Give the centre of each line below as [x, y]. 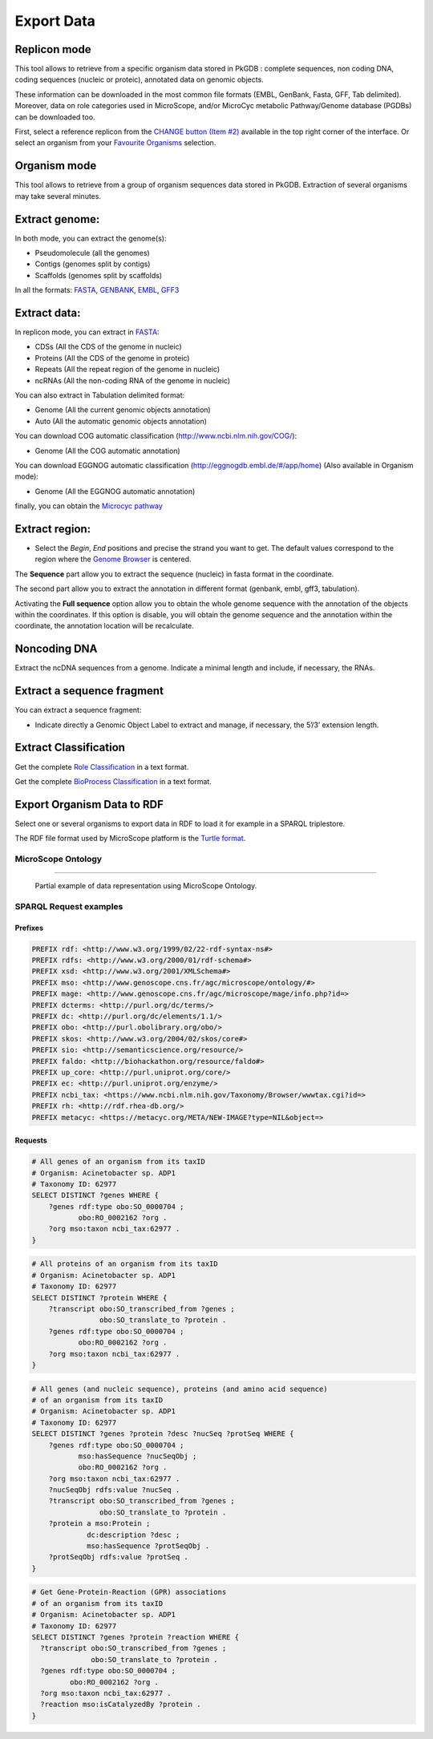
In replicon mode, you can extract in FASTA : [87, 332]
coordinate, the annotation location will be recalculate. [104, 626]
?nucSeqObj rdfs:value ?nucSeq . [114, 1490]
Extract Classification [70, 748]
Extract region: [53, 529]
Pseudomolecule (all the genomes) [92, 253]
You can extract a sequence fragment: [78, 710]
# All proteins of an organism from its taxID [125, 1264]
